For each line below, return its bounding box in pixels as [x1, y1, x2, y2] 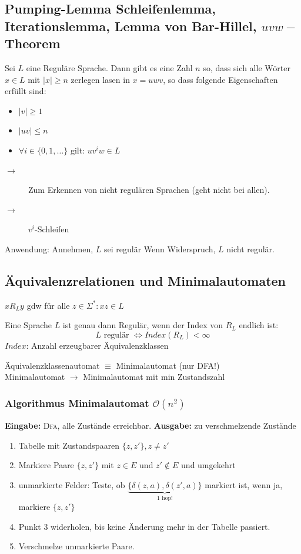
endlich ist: [239, 319, 279, 331]
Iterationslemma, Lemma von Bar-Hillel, [5, 16, 257, 35]
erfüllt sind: [5, 85, 46, 97]
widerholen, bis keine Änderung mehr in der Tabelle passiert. [51, 520, 270, 532]
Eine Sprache [5, 319, 52, 331]
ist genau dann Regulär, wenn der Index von [62, 319, 223, 331]
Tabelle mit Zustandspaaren [18, 439, 120, 451]
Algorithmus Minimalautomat [5, 395, 149, 410]
